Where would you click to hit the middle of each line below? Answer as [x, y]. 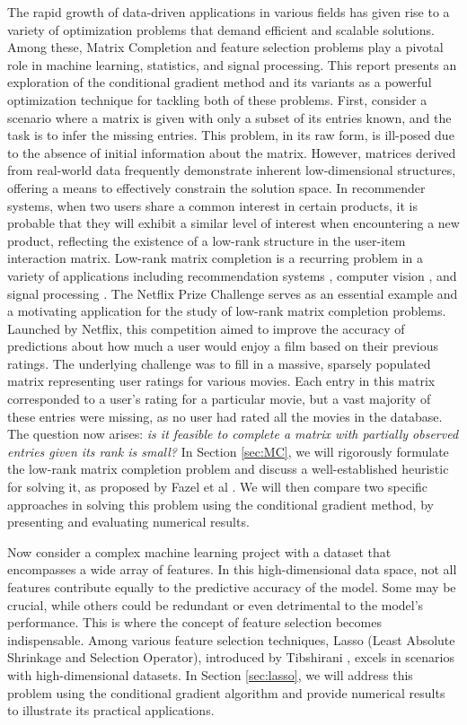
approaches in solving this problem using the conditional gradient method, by [220, 504]
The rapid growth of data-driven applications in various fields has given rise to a [229, 12]
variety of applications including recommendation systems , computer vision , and [232, 275]
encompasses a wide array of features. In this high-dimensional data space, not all [232, 569]
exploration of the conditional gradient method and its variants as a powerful [220, 82]
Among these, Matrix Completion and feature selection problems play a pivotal [225, 47]
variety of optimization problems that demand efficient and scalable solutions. [221, 29]
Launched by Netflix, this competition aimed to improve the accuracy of [206, 328]
